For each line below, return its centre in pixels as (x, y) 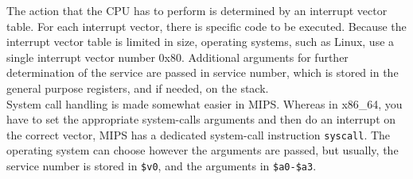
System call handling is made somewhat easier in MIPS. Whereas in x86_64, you (205, 103)
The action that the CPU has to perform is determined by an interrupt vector (197, 10)
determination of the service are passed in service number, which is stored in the (203, 72)
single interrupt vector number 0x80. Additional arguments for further (177, 57)
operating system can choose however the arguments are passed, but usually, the (203, 150)
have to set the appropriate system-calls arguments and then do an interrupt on (201, 119)
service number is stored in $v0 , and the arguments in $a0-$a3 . (162, 166)
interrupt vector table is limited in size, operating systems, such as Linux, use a (201, 42)
